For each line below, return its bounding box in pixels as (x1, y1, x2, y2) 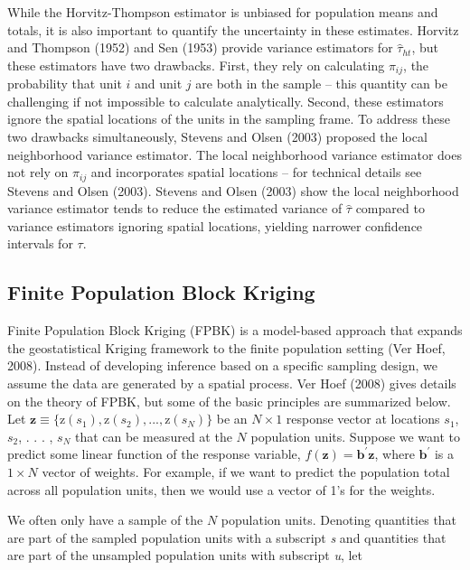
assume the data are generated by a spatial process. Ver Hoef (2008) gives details (7, 374, 456, 393)
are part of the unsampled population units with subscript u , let (7, 546, 363, 565)
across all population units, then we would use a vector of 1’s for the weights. (7, 480, 436, 499)
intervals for (7, 234, 73, 253)
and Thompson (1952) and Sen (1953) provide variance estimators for (7, 38, 393, 57)
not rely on (7, 163, 69, 182)
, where (374, 444, 415, 463)
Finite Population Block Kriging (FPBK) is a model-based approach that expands (7, 321, 463, 340)
